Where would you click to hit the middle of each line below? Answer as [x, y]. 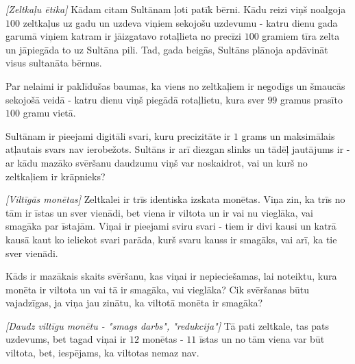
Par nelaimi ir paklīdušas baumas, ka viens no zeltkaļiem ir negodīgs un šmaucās [175, 85]
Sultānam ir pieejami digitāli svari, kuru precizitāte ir [118, 135]
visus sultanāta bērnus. [54, 63]
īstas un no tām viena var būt [262, 339]
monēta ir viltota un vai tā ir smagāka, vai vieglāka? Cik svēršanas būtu [157, 289]
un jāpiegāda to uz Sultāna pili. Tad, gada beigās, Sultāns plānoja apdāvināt [167, 49]
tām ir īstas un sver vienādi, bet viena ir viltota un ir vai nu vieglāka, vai [159, 212]
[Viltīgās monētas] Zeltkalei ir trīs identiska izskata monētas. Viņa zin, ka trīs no [175, 199]
